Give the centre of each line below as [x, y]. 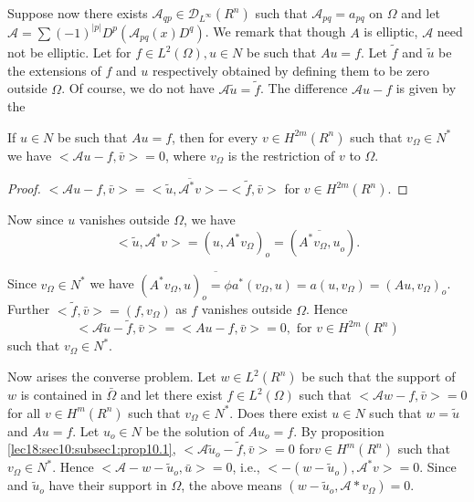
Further [29, 309]
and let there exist [171, 395]
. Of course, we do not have [138, 88]
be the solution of [195, 430]
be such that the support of [379, 376]
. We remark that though [275, 31]
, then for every [215, 136]
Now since [36, 220]
